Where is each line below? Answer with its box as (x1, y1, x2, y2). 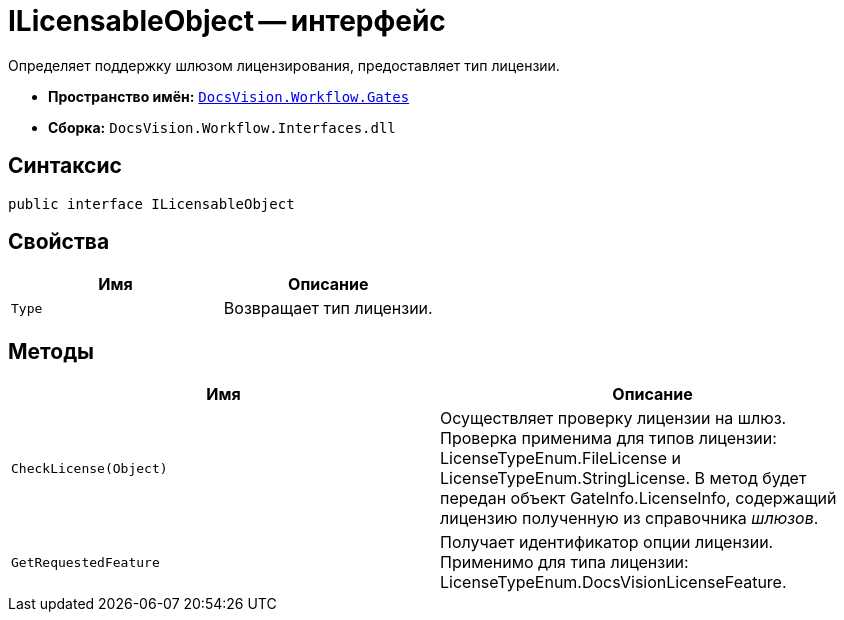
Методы (8, 338, 94, 364)
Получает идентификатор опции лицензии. (440, 532, 774, 553)
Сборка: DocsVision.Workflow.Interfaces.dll (48, 118, 396, 136)
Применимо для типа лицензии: (440, 552, 689, 573)
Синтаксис (8, 153, 122, 179)
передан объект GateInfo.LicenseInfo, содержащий (440, 488, 837, 509)
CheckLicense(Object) (11, 460, 168, 476)
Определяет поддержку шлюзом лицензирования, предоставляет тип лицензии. (8, 56, 560, 74)
